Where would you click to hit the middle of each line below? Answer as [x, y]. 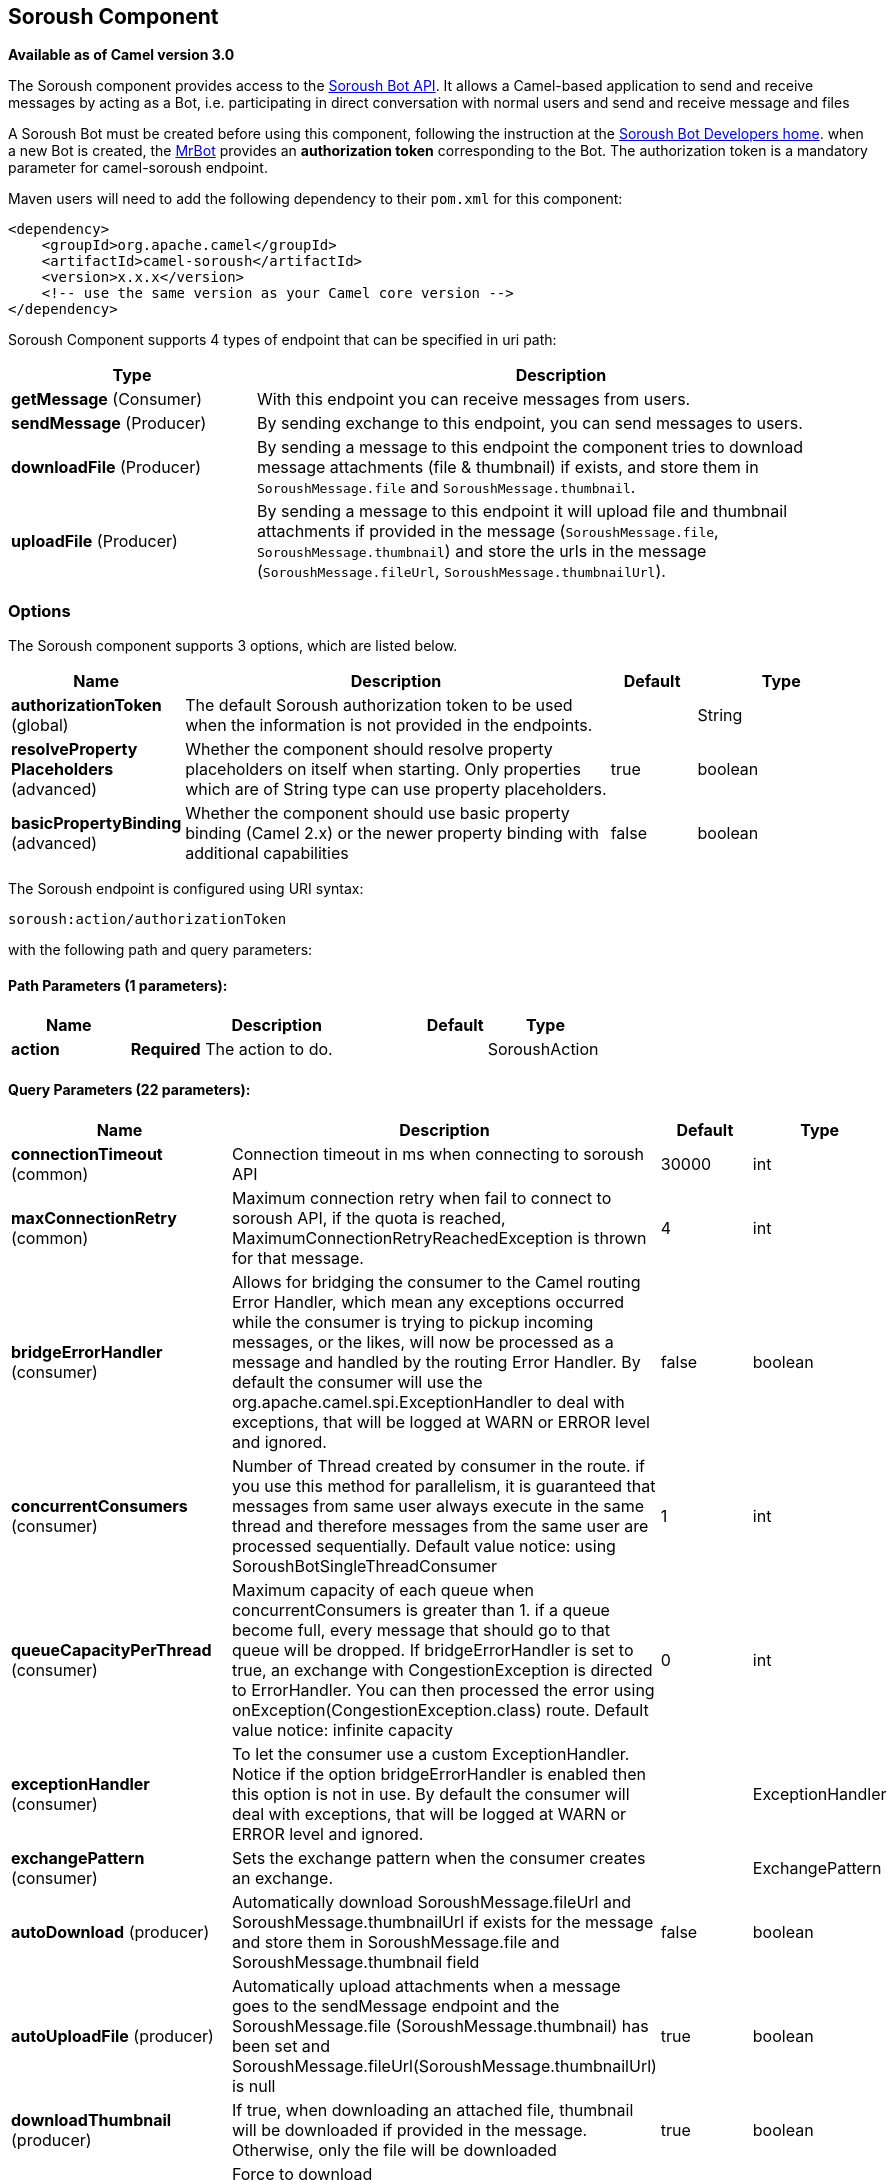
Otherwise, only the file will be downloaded [394, 2149]
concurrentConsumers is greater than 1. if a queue [420, 1609]
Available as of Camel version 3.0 [121, 55]
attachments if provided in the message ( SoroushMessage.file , [487, 531]
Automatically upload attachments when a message [426, 1985]
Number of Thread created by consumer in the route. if [438, 1465]
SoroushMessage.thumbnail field [355, 1961]
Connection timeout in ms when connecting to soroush [438, 1153]
